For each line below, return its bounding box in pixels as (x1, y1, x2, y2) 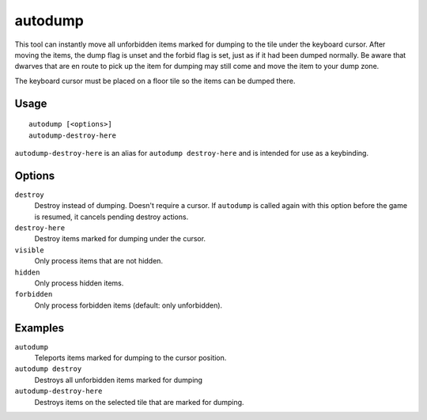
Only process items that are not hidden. (34, 256, 164, 266)
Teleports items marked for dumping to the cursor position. (34, 353, 227, 363)
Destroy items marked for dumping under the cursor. (34, 234, 206, 244)
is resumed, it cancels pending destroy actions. (34, 212, 189, 221)
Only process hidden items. (34, 278, 124, 288)
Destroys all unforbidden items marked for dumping (34, 375, 203, 384)
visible (14, 245, 45, 255)
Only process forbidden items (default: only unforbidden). (34, 301, 223, 310)
